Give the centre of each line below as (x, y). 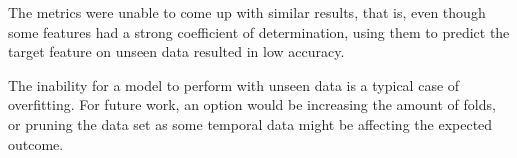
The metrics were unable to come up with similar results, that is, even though (247, 12)
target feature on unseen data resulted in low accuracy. (176, 51)
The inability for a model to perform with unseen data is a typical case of (234, 84)
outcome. (36, 143)
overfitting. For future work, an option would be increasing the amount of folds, (252, 104)
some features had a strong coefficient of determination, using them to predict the (259, 31)
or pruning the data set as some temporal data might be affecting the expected (250, 123)
